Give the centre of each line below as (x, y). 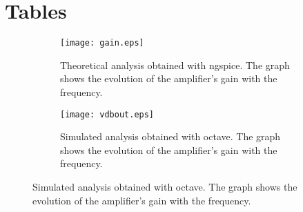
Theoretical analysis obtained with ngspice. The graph (175, 65)
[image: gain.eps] (102, 43)
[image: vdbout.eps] (107, 114)
